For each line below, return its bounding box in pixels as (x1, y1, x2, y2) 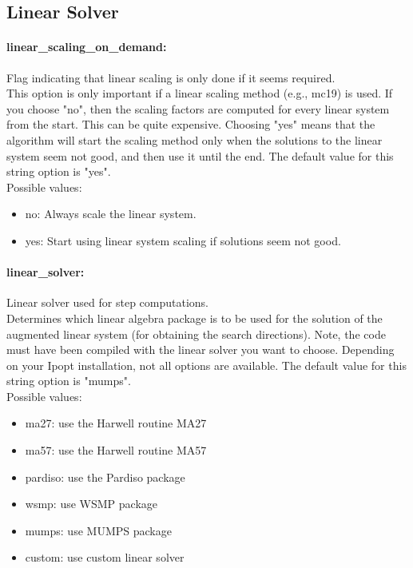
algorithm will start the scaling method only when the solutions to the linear (6, 131, 383, 148)
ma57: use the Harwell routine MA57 (25, 442, 207, 459)
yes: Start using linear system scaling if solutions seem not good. (25, 232, 341, 248)
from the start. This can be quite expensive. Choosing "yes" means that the (6, 116, 375, 133)
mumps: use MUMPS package (25, 522, 172, 538)
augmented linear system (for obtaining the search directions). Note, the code (6, 325, 386, 342)
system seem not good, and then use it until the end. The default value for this (6, 147, 394, 164)
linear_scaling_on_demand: (6, 38, 167, 55)
